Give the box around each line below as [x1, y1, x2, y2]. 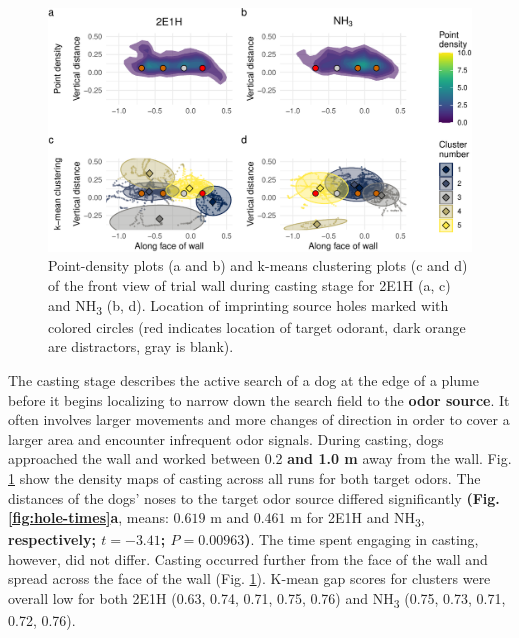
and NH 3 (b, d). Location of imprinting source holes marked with [48, 294, 449, 318]
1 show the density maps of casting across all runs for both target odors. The [8, 467, 481, 488]
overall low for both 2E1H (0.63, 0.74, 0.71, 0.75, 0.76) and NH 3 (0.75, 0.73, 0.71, [8, 588, 506, 611]
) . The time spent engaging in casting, [244, 529, 479, 550]
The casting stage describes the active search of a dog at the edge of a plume [8, 369, 479, 390]
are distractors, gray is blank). [48, 336, 234, 357]
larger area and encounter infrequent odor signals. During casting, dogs [8, 428, 444, 449]
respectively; [8, 529, 96, 550]
